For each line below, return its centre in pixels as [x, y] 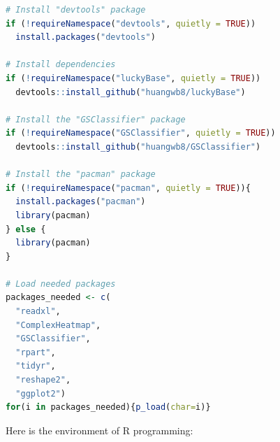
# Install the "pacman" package [81, 174]
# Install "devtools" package [76, 10]
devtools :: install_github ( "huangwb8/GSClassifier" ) [138, 147]
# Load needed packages [61, 284]
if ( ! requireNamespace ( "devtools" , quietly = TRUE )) [131, 23]
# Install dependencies [61, 65]
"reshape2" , [43, 380]
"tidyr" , [36, 366]
